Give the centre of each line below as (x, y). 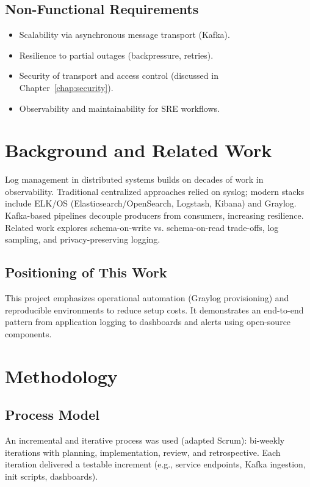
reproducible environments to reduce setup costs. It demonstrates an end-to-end (154, 309)
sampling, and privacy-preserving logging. (83, 239)
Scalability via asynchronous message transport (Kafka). (124, 35)
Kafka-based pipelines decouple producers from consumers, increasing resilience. (154, 215)
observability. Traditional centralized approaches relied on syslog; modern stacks (155, 191)
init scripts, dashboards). (52, 476)
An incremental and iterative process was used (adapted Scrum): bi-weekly (145, 440)
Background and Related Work (139, 150)
